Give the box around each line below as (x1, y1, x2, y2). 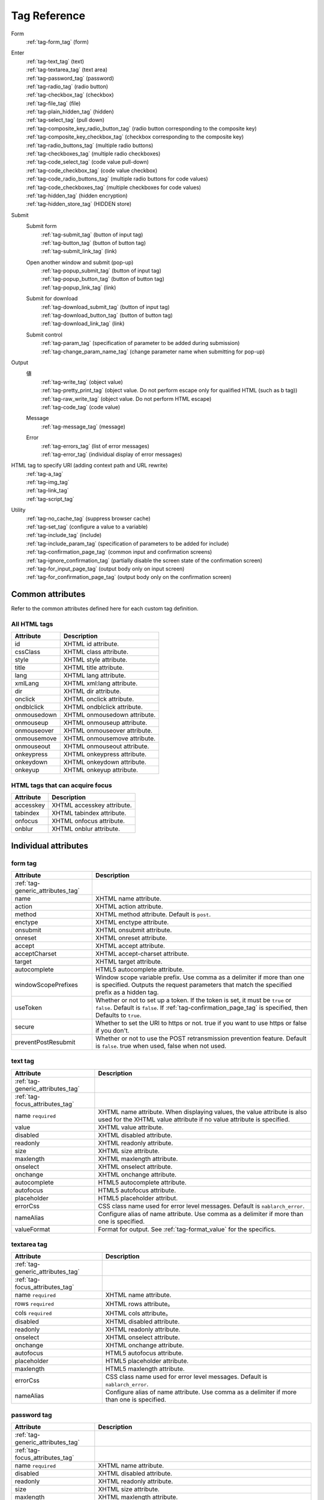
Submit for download (26, 295, 78, 302)
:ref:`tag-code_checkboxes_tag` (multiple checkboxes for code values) (26, 184, 201, 191)
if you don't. (95, 1026, 130, 1034)
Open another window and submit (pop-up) (26, 259, 134, 266)
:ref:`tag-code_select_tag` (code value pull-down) (26, 158, 149, 166)
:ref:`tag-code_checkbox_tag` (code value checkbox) (26, 167, 158, 174)
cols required (14, 1309, 52, 1317)
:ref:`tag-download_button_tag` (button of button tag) (41, 312, 173, 319)
